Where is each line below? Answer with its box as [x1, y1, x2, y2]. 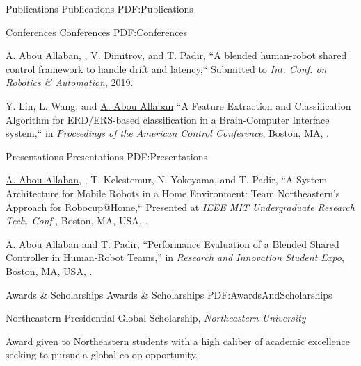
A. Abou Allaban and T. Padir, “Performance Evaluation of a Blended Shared [6, 236, 339, 251]
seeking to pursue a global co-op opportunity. [6, 347, 198, 362]
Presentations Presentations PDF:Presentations [6, 149, 207, 163]
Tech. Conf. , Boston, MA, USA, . [6, 213, 148, 228]
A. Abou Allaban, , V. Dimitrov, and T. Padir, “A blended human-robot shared [6, 48, 347, 63]
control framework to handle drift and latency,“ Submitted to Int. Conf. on [6, 61, 327, 76]
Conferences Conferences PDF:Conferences [6, 24, 188, 39]
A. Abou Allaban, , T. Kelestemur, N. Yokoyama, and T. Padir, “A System [6, 172, 328, 187]
